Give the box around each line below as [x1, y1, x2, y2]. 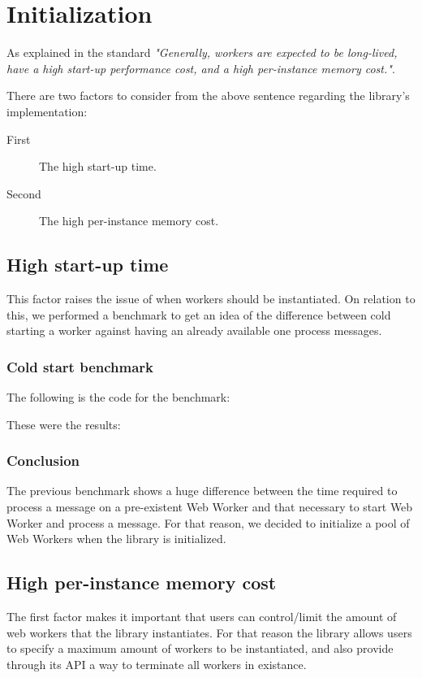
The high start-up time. [39, 158, 157, 175]
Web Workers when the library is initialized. [6, 530, 226, 547]
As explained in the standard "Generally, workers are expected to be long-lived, [6, 44, 398, 61]
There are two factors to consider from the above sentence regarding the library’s [6, 87, 410, 104]
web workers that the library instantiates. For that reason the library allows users [6, 624, 412, 641]
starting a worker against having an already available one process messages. [6, 322, 382, 339]
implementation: [6, 102, 88, 120]
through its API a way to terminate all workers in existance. [6, 655, 307, 672]
